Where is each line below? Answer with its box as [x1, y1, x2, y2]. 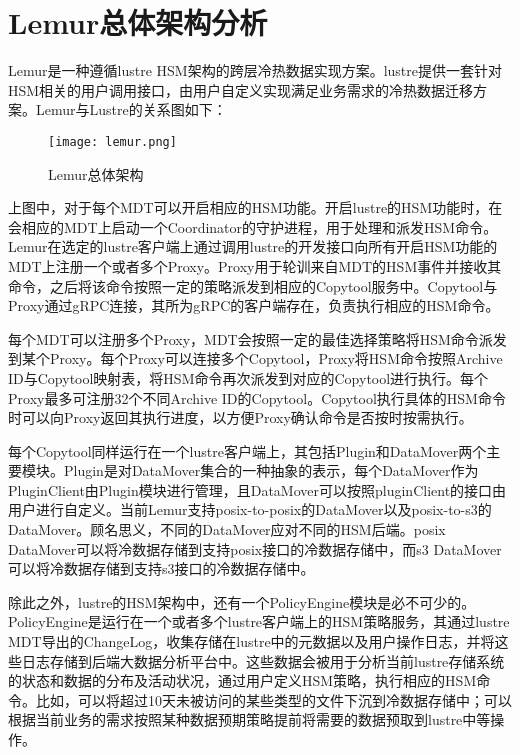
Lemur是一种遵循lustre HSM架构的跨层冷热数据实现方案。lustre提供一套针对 [8, 60, 502, 81]
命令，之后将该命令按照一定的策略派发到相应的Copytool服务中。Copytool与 [8, 275, 498, 296]
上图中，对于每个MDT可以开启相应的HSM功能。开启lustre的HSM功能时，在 [8, 197, 503, 218]
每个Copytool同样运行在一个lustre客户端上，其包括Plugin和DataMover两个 [8, 440, 487, 461]
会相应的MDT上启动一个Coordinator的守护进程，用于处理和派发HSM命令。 [8, 216, 498, 237]
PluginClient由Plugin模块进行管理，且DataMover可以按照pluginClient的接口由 [8, 479, 507, 500]
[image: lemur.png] [48, 134, 177, 149]
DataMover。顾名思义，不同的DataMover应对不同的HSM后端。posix [8, 519, 446, 540]
